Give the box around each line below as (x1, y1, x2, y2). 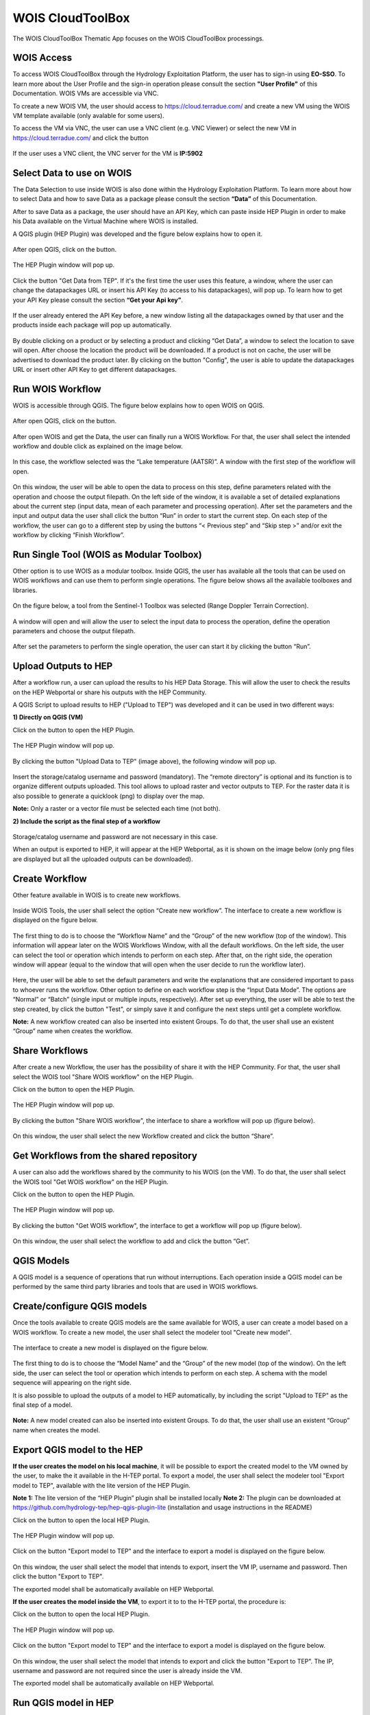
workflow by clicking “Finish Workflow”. (12, 531, 125, 539)
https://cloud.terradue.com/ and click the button (12, 134, 149, 142)
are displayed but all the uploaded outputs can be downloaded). (12, 855, 193, 863)
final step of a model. (12, 1401, 73, 1409)
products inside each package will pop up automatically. (12, 321, 171, 329)
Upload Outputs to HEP (12, 661, 113, 672)
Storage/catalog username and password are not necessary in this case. (12, 833, 218, 840)
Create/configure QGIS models (12, 1301, 147, 1312)
